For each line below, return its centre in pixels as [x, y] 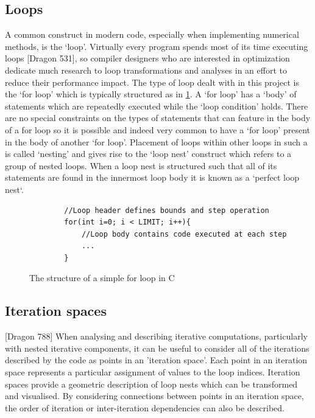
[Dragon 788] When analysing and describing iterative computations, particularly [156, 336]
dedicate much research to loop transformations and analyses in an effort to [146, 70]
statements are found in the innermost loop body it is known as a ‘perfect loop [152, 177]
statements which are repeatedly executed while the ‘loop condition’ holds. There [157, 106]
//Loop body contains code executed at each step [184, 234]
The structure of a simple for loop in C [102, 278]
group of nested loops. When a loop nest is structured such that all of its [141, 165]
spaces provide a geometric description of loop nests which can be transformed [151, 384]
